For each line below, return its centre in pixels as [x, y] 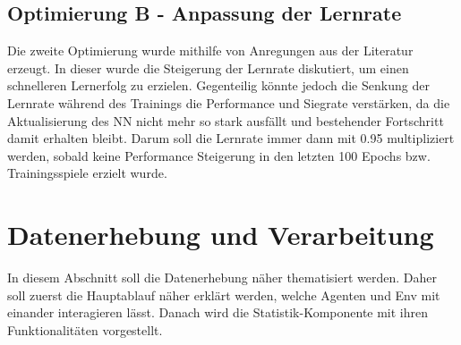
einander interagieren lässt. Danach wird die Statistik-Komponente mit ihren [218, 312]
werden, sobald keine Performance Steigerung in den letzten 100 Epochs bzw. [219, 155]
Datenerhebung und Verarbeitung [221, 235]
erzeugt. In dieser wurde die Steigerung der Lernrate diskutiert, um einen [208, 67]
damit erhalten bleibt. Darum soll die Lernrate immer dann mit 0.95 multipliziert [231, 138]
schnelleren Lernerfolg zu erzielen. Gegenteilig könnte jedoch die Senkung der [218, 85]
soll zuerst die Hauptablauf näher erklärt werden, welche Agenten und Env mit [224, 295]
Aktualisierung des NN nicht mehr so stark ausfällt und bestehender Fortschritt [226, 120]
